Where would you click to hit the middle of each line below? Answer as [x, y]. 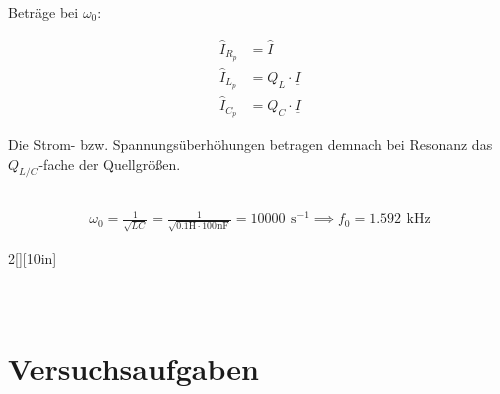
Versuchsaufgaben [133, 367]
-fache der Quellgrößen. [109, 163]
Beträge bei [43, 12]
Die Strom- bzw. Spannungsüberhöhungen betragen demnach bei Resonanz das [250, 143]
